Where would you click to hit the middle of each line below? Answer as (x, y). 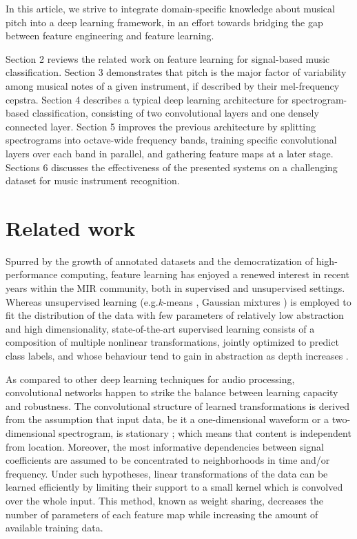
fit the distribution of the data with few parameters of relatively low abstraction (175, 315)
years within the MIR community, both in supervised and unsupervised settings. (175, 288)
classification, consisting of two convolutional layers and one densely (175, 113)
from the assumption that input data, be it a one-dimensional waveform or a (167, 419)
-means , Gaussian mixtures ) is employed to (257, 301)
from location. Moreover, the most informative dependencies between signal (165, 446)
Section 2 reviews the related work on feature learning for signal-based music (168, 58)
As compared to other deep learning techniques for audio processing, (150, 379)
